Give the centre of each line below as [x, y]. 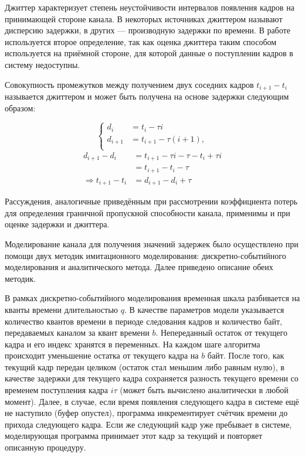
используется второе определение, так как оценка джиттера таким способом [141, 41]
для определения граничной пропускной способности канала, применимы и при [148, 212]
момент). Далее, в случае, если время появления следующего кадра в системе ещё [152, 401]
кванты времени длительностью [61, 309]
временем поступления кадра [57, 390]
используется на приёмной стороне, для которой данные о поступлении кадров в [149, 53]
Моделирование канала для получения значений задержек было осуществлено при [152, 243]
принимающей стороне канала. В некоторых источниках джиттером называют [144, 18]
